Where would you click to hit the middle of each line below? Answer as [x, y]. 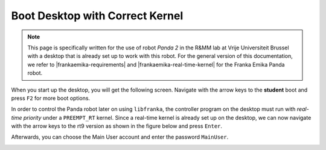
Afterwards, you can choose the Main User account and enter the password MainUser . [120, 137]
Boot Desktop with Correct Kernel [97, 16]
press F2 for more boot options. [51, 98]
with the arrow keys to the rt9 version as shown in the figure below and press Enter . [117, 126]
